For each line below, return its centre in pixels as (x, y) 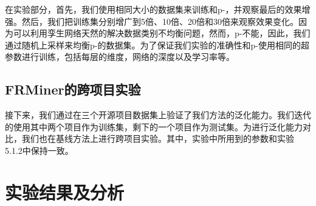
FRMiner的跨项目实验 (73, 89)
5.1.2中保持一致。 (39, 150)
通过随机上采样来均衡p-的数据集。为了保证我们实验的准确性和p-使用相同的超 (157, 45)
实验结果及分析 (65, 192)
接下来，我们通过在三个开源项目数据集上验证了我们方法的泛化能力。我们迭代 (158, 115)
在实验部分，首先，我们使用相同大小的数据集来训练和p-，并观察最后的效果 (153, 9)
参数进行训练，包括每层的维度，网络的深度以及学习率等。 (120, 57)
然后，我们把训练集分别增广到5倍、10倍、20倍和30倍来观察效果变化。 (160, 21)
